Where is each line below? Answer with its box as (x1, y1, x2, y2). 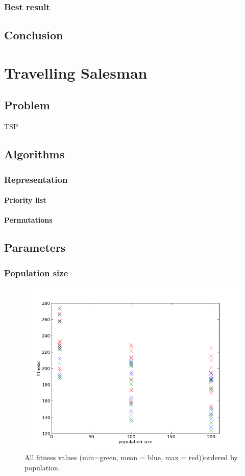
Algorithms (4, 146, 65, 162)
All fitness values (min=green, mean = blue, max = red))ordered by (24, 451, 238, 462)
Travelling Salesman (4, 62, 148, 83)
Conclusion (4, 27, 63, 43)
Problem (4, 97, 50, 113)
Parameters (4, 240, 66, 255)
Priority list (4, 195, 46, 205)
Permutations (4, 215, 53, 225)
